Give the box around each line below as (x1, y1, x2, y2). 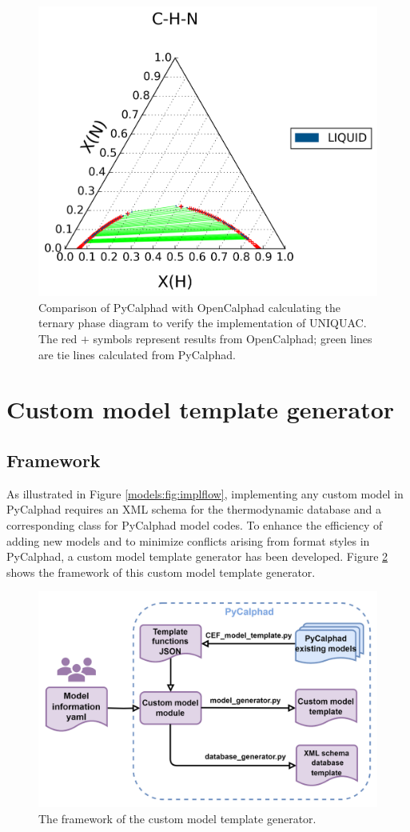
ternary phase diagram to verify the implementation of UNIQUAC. (38, 314, 367, 331)
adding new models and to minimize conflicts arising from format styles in (6, 532, 370, 549)
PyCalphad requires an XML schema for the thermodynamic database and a (6, 501, 382, 518)
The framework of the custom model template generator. (38, 810, 316, 826)
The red (38, 330, 78, 347)
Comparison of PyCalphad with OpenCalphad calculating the (38, 298, 340, 315)
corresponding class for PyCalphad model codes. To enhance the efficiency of (6, 516, 383, 533)
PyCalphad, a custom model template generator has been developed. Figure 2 (6, 548, 388, 565)
